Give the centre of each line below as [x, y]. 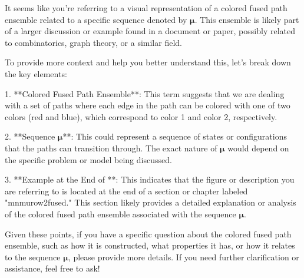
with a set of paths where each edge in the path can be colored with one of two [148, 105]
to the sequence [33, 257]
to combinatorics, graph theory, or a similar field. [93, 42]
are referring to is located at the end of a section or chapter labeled [126, 191]
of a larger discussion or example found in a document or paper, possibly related [150, 31]
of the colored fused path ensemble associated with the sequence [120, 214]
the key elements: [36, 73]
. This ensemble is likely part [247, 19]
